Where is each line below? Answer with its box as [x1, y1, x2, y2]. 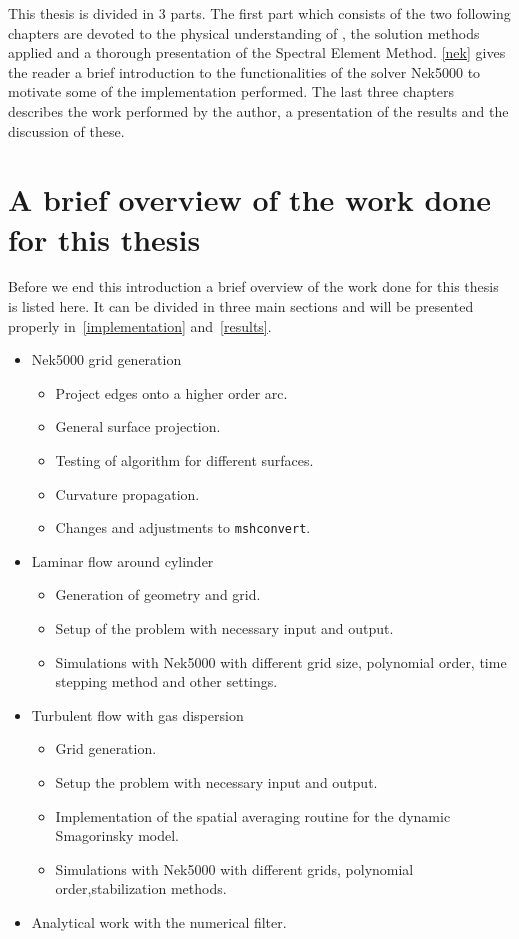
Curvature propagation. [55, 483, 200, 504]
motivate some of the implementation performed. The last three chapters [8, 81, 455, 102]
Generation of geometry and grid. [55, 584, 261, 605]
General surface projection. [55, 416, 221, 437]
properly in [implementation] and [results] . [8, 315, 272, 336]
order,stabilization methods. [55, 878, 227, 899]
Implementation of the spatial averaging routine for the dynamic [55, 805, 451, 826]
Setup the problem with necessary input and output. [55, 772, 378, 793]
